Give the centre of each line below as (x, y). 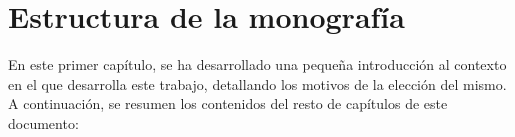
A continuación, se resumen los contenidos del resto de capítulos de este (228, 103)
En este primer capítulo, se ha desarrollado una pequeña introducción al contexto (257, 64)
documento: (43, 122)
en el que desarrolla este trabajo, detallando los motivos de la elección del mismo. (257, 83)
